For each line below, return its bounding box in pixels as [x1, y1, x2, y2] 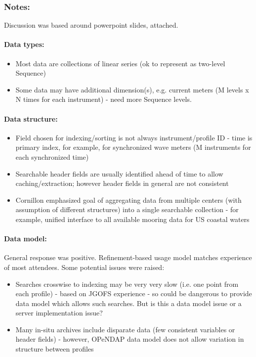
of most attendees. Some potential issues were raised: [4, 262, 165, 272]
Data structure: [4, 113, 58, 124]
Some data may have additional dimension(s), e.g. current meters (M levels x [15, 84, 249, 94]
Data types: [4, 39, 44, 49]
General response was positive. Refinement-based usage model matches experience [4, 252, 252, 263]
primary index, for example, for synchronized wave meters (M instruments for [15, 142, 251, 152]
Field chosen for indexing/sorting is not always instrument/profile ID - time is [15, 132, 253, 142]
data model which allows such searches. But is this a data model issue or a [15, 298, 242, 308]
